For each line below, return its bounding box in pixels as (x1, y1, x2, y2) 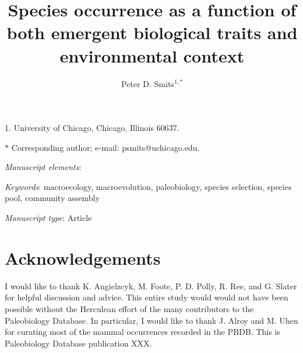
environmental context (60, 43, 245, 67)
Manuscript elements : (5, 161, 81, 173)
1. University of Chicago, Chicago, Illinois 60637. (5, 122, 180, 134)
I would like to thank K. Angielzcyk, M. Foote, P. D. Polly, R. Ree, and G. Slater (5, 279, 297, 292)
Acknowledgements (5, 245, 161, 269)
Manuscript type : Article (5, 212, 92, 224)
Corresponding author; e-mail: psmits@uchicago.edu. (11, 141, 200, 153)
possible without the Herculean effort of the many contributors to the (5, 302, 254, 314)
